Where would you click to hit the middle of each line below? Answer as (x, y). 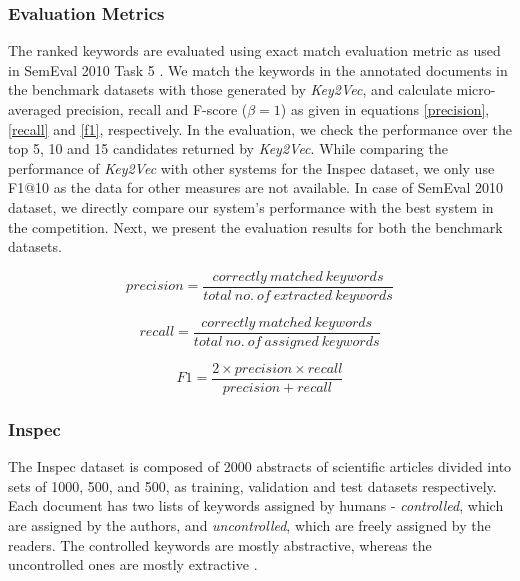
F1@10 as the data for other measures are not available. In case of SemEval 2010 (256, 187)
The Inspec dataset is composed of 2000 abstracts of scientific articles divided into (260, 466)
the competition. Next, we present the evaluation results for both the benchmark (255, 226)
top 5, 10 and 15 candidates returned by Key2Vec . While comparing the (228, 148)
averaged (35, 109)
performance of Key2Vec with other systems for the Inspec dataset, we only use (251, 167)
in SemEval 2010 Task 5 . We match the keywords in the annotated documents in (258, 69)
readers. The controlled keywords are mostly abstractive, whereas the (220, 544)
